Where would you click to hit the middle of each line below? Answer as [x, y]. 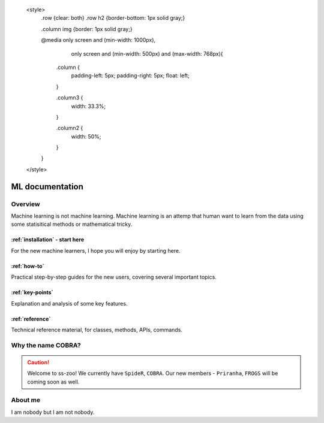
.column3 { [70, 98]
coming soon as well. [53, 382]
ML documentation [47, 187]
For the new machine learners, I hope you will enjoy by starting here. [96, 250]
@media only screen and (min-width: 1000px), [98, 40]
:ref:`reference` [31, 319]
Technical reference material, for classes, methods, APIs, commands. [97, 330]
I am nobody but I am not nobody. [53, 412]
